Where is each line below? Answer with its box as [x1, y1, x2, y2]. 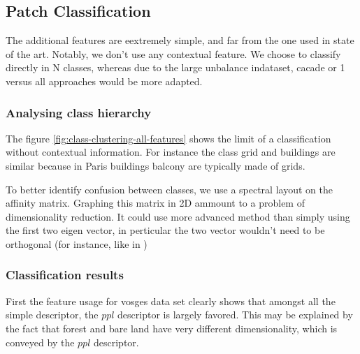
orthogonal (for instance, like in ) [6, 236, 147, 251]
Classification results [6, 266, 124, 283]
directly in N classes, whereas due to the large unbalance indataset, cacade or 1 [6, 60, 345, 75]
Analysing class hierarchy [6, 103, 152, 121]
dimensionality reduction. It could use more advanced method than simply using [6, 209, 350, 223]
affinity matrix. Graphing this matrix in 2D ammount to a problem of [6, 196, 305, 210]
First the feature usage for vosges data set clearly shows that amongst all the [6, 293, 336, 308]
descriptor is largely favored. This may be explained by [117, 307, 353, 322]
